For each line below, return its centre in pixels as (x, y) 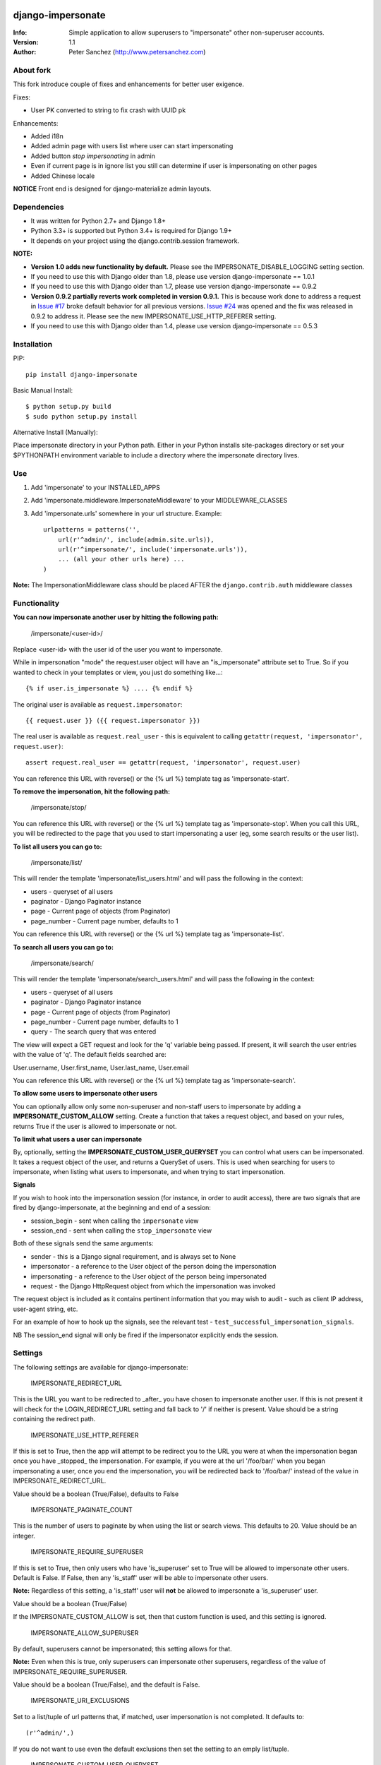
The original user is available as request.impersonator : (98, 704)
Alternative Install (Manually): (55, 432)
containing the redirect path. (54, 1419)
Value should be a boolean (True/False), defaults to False (96, 1494)
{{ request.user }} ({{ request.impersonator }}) (113, 721)
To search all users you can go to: (64, 947)
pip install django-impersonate (81, 375)
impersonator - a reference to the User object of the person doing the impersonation (153, 1267)
